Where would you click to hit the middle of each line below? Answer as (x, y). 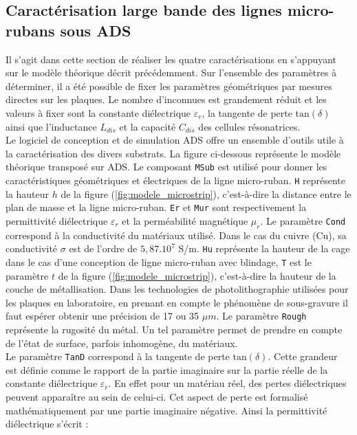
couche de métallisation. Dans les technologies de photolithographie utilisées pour (177, 289)
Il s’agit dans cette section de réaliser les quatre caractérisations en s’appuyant (171, 59)
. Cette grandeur (303, 356)
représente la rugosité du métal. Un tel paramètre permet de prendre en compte (174, 330)
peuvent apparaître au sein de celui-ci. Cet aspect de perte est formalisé (157, 397)
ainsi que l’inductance (51, 126)
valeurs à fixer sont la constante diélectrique (98, 112)
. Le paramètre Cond (303, 220)
